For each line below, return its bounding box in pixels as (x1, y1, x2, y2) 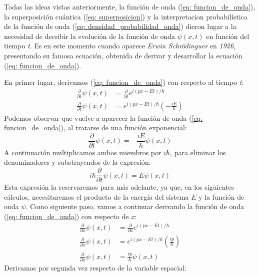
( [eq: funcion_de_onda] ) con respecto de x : (4, 211, 136, 221)
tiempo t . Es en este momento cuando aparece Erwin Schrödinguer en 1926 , (4, 40, 236, 51)
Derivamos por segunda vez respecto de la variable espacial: (4, 263, 187, 273)
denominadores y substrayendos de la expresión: (4, 157, 151, 167)
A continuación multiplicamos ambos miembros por (4, 147, 161, 157)
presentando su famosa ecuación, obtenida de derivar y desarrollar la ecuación (4, 50, 242, 60)
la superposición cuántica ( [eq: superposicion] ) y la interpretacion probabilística (4, 11, 247, 21)
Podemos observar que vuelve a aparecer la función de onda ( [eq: (4, 112, 202, 123)
